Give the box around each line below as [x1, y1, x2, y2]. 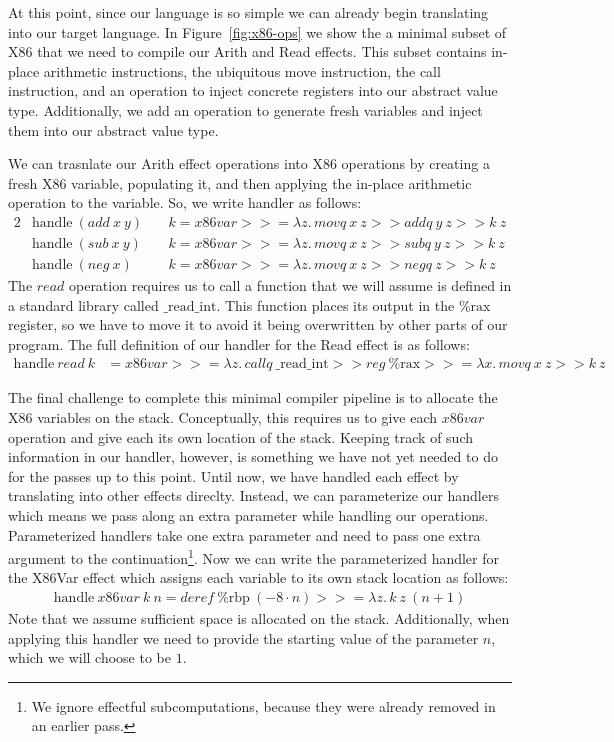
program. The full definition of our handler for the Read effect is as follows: [8, 333, 470, 354]
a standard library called [8, 294, 159, 315]
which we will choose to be [8, 647, 171, 668]
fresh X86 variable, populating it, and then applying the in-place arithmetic [8, 172, 472, 193]
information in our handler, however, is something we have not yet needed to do [8, 446, 498, 467]
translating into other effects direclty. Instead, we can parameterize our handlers [8, 485, 499, 506]
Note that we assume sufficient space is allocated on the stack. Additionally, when [8, 608, 510, 629]
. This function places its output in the [216, 294, 455, 315]
